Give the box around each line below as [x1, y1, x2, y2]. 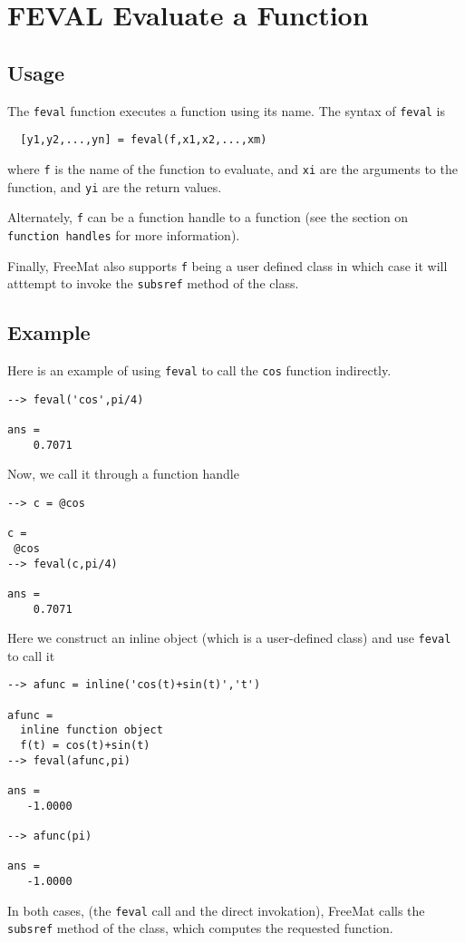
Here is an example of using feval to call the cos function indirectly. [7, 361, 392, 380]
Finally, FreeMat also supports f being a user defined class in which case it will [7, 256, 448, 275]
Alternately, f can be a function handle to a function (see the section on [7, 208, 409, 227]
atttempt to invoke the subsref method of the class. [7, 274, 299, 293]
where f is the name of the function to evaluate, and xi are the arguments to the [7, 159, 458, 178]
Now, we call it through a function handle [7, 464, 239, 483]
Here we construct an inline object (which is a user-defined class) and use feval [7, 628, 451, 647]
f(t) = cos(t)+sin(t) [20, 739, 150, 753]
